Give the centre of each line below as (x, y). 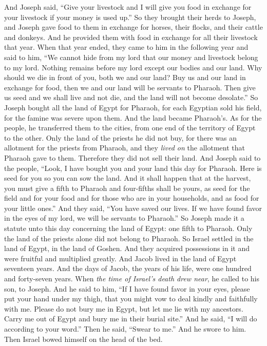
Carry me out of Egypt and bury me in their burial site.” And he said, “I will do (131, 319)
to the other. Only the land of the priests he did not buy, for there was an (121, 137)
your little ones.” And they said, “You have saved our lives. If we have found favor (133, 208)
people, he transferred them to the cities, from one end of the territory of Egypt (130, 128)
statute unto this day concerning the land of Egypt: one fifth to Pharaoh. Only (128, 228)
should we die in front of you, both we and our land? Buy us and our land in (125, 77)
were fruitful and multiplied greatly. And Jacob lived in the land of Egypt (120, 258)
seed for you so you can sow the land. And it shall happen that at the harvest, (128, 178)
